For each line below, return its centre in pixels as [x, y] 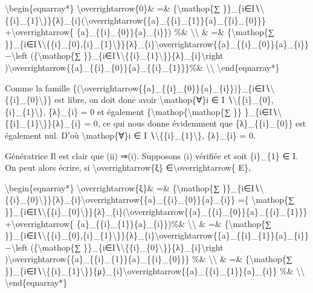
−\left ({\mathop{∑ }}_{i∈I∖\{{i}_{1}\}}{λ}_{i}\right [114, 55]
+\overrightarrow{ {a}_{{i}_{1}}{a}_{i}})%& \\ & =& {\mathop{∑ [138, 223]
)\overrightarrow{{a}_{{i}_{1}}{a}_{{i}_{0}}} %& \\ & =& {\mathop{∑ [149, 259]
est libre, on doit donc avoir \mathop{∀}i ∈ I [140, 100]
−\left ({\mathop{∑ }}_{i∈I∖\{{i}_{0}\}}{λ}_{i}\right [114, 247]
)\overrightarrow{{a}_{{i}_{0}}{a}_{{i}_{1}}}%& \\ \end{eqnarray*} [142, 67]
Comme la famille [37, 87]
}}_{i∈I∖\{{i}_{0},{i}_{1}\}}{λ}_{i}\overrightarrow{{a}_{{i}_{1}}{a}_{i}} [157, 235]
